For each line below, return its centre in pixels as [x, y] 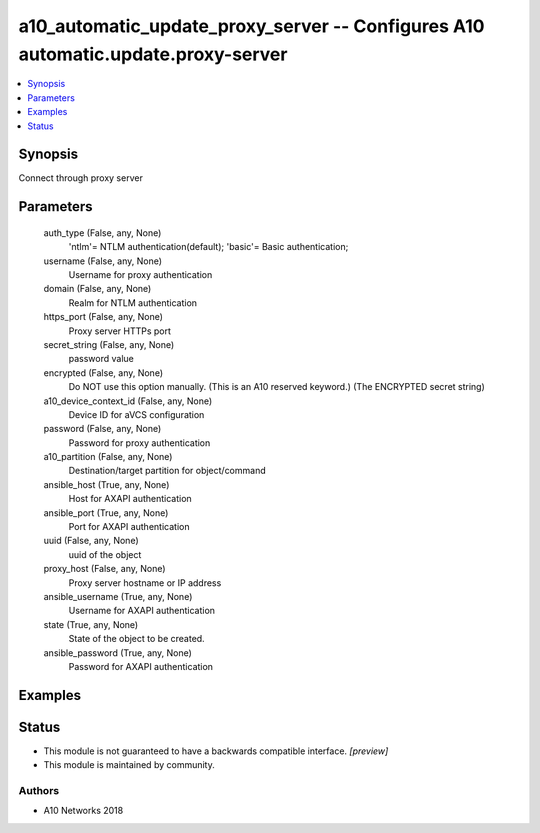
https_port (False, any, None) [103, 317]
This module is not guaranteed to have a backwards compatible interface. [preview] [216, 751]
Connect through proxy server [81, 178]
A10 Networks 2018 [83, 811]
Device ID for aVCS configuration [136, 414]
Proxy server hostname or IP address [145, 582]
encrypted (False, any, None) [103, 372]
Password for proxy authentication [139, 442]
